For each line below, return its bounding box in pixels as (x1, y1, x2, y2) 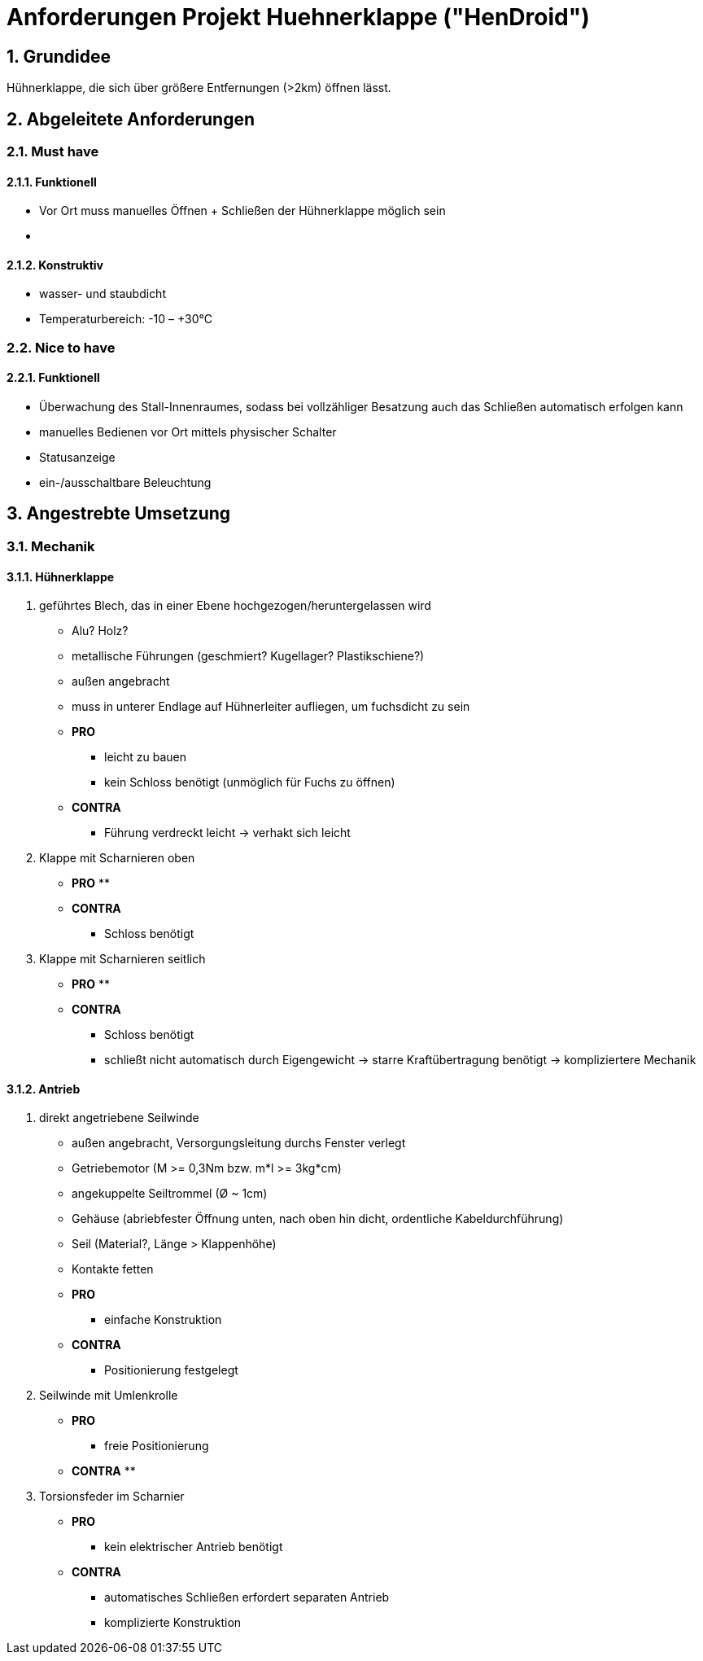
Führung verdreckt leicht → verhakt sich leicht (104, 826, 351, 840)
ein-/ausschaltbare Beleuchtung (39, 476, 212, 490)
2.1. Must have (7, 143, 99, 160)
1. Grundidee (7, 46, 111, 67)
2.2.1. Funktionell (7, 370, 100, 385)
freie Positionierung (104, 1439, 209, 1453)
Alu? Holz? (72, 624, 129, 638)
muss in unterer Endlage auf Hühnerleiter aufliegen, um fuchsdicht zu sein (72, 699, 470, 714)
